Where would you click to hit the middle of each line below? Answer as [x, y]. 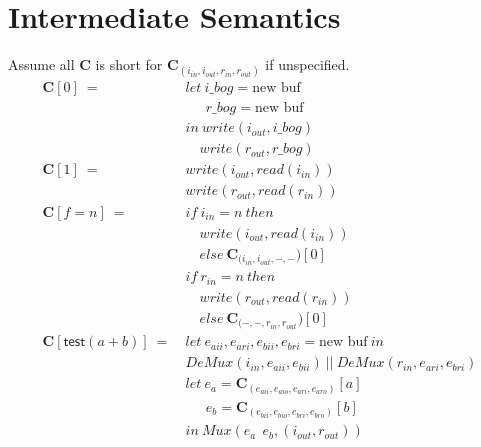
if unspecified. [307, 64]
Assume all [41, 64]
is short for [129, 64]
